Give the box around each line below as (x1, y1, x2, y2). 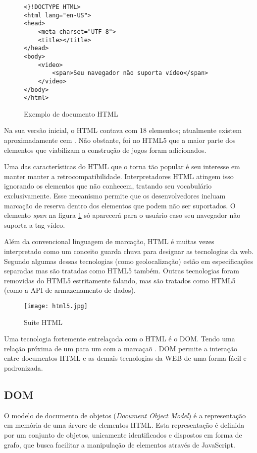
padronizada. (4, 363, 43, 373)
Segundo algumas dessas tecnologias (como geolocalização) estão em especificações (4, 256, 254, 266)
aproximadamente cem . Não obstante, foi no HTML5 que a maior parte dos (4, 135, 236, 145)
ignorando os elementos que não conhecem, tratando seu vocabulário (4, 181, 212, 191)
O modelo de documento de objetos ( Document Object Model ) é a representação (4, 410, 246, 420)
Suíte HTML (24, 317, 62, 327)
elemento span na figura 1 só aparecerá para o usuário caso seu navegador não (4, 210, 241, 220)
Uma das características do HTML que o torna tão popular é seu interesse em (4, 161, 240, 172)
